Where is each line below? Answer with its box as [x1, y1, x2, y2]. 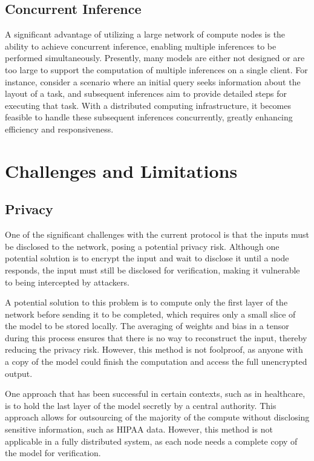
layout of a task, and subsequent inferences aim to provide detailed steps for [5, 87, 287, 100]
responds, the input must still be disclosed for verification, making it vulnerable [5, 263, 300, 276]
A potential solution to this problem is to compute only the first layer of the [5, 296, 288, 309]
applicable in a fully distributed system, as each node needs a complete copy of [5, 434, 298, 447]
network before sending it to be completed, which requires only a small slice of [5, 307, 296, 320]
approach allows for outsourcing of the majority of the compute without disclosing [5, 411, 310, 423]
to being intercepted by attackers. [5, 275, 129, 288]
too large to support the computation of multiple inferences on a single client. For [5, 63, 308, 76]
